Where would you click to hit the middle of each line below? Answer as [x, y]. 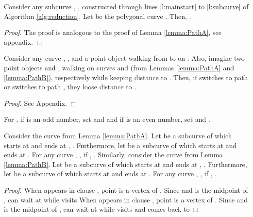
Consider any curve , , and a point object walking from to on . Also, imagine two [124, 58]
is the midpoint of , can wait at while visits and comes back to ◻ [101, 209]
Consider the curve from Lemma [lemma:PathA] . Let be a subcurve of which [118, 135]
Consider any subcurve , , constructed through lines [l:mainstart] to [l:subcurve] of [126, 6]
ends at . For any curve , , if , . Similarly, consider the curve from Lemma [113, 155]
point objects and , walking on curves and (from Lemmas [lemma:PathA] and [119, 67]
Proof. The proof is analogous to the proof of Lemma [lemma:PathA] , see [113, 32]
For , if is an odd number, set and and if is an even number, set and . [107, 119]
